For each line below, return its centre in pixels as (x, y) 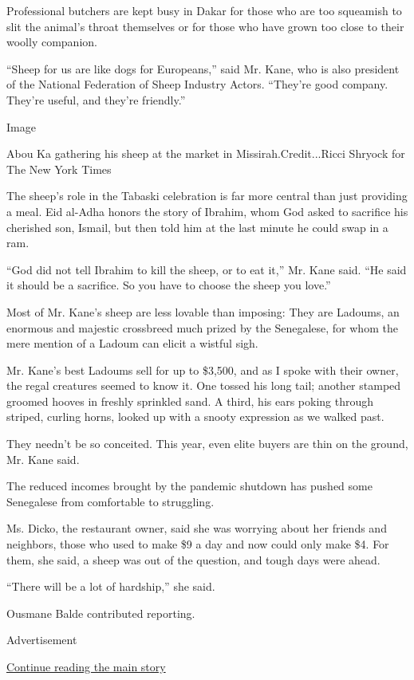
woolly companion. (52, 42)
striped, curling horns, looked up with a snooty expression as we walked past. (195, 417)
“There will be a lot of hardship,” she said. (111, 586)
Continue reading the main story (86, 666)
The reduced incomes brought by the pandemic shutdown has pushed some (189, 486)
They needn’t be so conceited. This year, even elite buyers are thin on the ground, (207, 444)
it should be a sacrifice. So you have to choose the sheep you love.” (169, 285)
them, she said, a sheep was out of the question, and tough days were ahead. (193, 559)
